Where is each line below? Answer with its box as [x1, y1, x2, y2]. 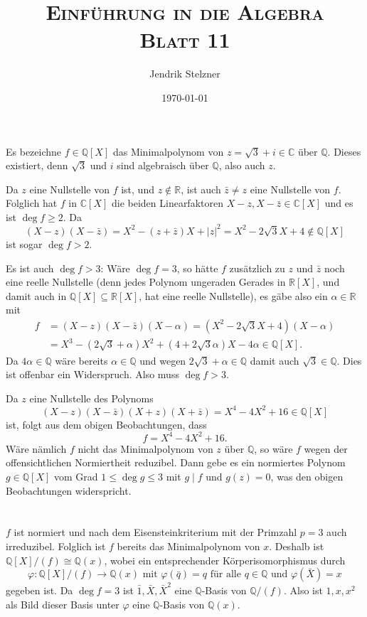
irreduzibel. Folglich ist [6, 539, 106, 554]
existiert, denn [6, 158, 68, 173]
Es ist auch [6, 260, 54, 275]
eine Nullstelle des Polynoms [29, 390, 154, 405]
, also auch [218, 158, 265, 173]
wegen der [304, 441, 348, 456]
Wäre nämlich [6, 441, 67, 456]
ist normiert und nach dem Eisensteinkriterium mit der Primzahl [14, 525, 297, 540]
